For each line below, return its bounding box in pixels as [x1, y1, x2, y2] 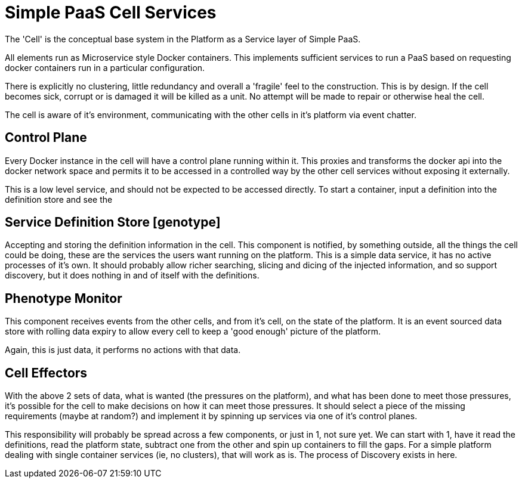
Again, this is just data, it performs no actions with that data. [5, 345, 241, 355]
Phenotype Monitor [5, 290, 122, 306]
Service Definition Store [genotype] [5, 215, 221, 230]
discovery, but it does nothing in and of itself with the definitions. [5, 270, 260, 281]
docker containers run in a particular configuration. [5, 62, 205, 73]
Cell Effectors [5, 365, 88, 380]
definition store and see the [5, 194, 113, 205]
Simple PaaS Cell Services [5, 2, 217, 23]
